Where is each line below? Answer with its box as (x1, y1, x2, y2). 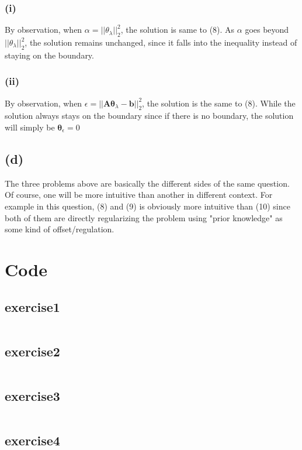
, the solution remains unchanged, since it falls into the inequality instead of (25, 36, 297, 49)
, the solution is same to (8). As (120, 23, 235, 36)
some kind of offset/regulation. (5, 223, 114, 235)
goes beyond (245, 23, 289, 36)
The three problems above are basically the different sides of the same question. (5, 177, 290, 189)
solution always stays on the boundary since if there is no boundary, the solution (5, 109, 294, 122)
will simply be (5, 121, 55, 133)
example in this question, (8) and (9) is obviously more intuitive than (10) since (5, 200, 290, 212)
